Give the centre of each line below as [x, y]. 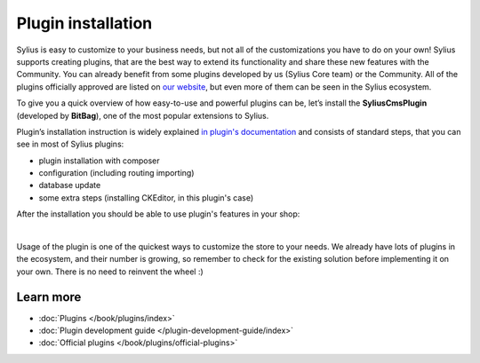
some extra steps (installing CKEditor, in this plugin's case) [146, 197]
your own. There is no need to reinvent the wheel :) [110, 272]
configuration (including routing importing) [116, 173]
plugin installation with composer [99, 161]
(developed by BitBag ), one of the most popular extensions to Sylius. [143, 115]
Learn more [49, 297]
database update [70, 185]
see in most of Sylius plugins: [70, 144]
